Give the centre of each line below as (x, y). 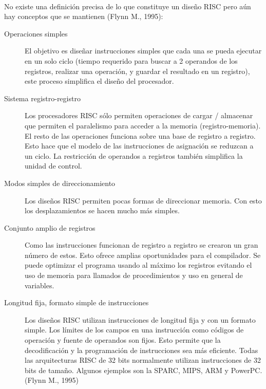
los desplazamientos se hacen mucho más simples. (102, 210)
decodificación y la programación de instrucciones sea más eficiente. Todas (141, 350)
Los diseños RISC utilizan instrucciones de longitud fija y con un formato (140, 319)
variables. (40, 285)
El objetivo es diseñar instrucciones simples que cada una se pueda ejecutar (143, 51)
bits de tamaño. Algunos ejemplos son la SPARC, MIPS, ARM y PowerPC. (144, 370)
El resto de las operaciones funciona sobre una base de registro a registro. (140, 135)
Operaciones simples (36, 33)
